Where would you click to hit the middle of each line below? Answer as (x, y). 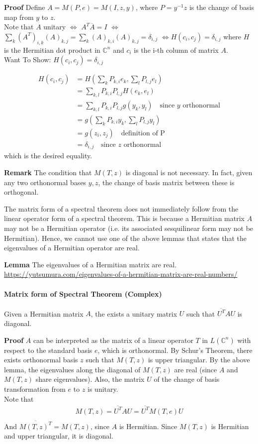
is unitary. (103, 389)
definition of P (143, 133)
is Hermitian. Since (148, 426)
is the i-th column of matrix (176, 50)
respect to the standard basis (48, 350)
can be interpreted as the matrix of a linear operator (113, 340)
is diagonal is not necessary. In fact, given (189, 172)
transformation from (35, 389)
